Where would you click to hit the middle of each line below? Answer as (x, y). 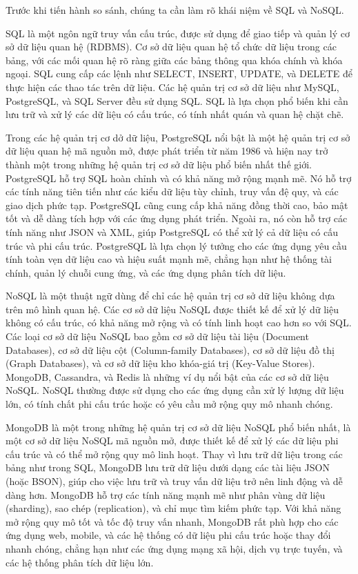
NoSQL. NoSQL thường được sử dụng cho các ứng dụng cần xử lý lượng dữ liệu (175, 390)
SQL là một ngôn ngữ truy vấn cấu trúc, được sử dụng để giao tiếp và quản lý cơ (178, 33)
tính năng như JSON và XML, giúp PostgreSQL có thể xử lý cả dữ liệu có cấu (172, 231)
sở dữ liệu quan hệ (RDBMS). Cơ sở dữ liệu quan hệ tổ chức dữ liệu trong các (171, 47)
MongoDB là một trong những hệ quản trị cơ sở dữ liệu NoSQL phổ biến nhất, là (178, 427)
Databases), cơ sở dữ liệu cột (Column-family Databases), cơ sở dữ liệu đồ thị (170, 349)
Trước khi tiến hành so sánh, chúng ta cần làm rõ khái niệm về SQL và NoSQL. (175, 10)
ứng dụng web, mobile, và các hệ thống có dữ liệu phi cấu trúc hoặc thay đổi (168, 535)
